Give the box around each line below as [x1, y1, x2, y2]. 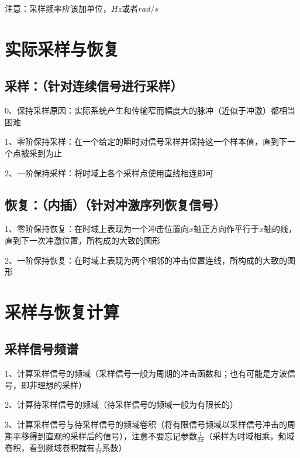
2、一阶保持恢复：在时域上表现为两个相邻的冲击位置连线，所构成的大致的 [5, 254, 287, 266]
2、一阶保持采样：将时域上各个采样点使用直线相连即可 [5, 166, 213, 179]
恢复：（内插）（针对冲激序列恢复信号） [5, 195, 226, 213]
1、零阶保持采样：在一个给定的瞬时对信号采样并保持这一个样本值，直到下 [5, 135, 287, 148]
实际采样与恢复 [5, 36, 120, 60]
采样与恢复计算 [5, 299, 120, 323]
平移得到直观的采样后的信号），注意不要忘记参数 [12, 429, 197, 442]
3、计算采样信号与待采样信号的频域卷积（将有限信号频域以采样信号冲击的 [5, 418, 287, 430]
